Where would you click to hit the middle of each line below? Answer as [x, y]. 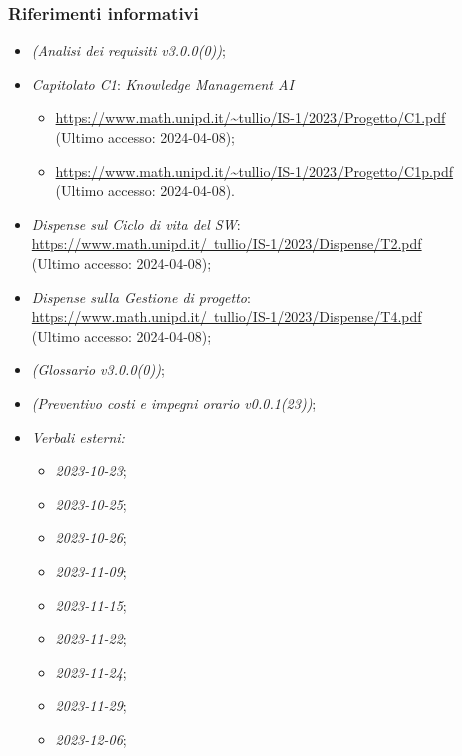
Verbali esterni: [78, 436]
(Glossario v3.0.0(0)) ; [98, 369]
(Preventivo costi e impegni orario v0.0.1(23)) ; [174, 402]
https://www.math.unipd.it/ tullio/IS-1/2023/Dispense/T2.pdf [226, 243]
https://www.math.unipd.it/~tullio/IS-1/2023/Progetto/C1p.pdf [254, 170]
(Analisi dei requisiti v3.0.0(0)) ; [128, 50]
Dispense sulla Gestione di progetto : [141, 296]
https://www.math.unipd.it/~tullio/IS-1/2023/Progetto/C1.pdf [250, 117]
